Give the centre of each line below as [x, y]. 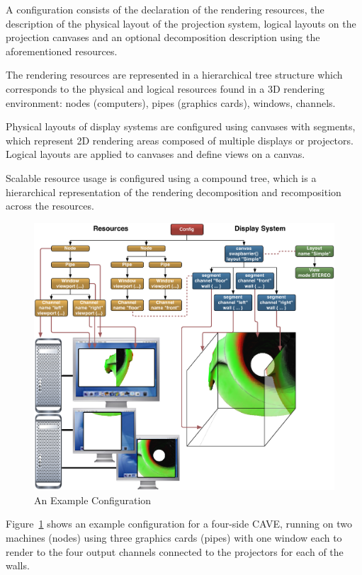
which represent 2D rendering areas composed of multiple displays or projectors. [180, 140]
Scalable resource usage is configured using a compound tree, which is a [161, 177]
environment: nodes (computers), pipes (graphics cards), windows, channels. [171, 102]
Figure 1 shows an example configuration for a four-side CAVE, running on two [179, 524]
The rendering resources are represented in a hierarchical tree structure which [174, 75]
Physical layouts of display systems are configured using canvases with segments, [181, 126]
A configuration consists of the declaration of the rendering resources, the [165, 9]
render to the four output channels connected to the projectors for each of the [175, 551]
